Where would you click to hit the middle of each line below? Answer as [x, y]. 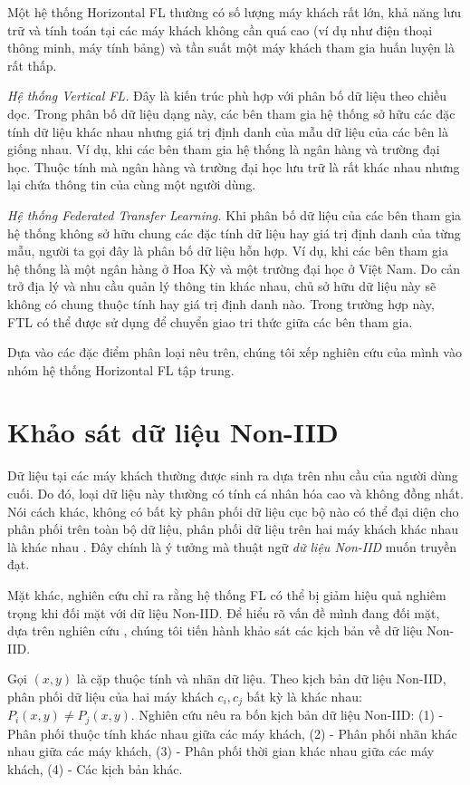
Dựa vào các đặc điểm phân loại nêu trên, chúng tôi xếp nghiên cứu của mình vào [235, 352]
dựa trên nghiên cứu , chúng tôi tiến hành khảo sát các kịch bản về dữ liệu [215, 630]
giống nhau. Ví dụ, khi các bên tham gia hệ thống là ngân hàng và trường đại [224, 149]
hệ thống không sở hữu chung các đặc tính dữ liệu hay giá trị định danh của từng [234, 233]
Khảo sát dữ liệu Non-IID [173, 432]
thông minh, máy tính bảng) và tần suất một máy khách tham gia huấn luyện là [231, 48]
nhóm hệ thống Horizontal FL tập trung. [121, 369]
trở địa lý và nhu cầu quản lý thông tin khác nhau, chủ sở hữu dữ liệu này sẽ [222, 286]
